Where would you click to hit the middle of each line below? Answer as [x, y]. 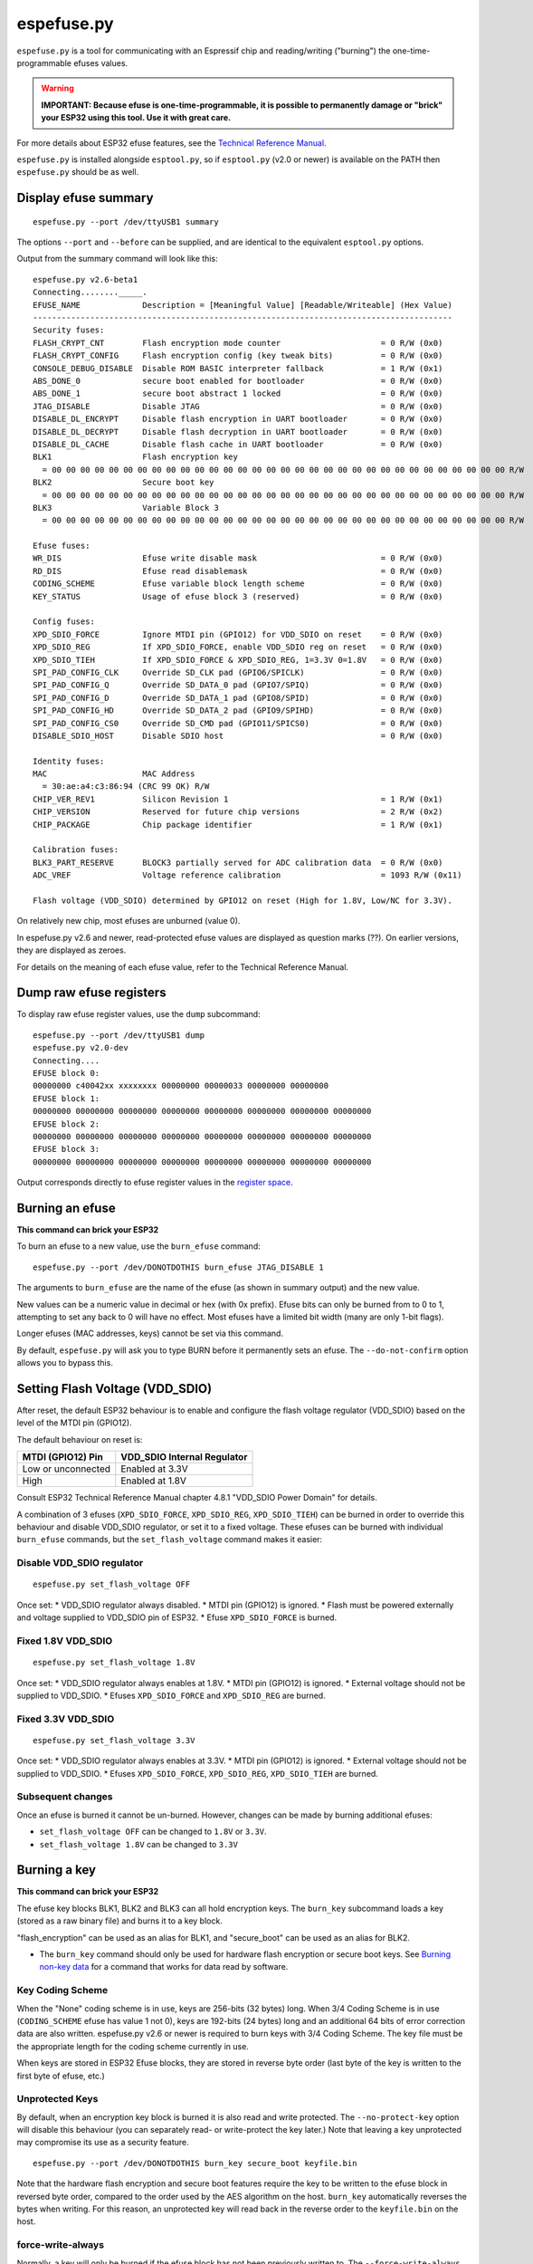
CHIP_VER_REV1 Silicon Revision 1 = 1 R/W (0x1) [238, 799]
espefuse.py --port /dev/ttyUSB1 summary [126, 221]
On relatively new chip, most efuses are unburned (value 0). [128, 921]
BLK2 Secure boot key [124, 483]
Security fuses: [69, 330]
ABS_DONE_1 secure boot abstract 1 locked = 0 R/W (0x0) [238, 393]
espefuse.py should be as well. [78, 172]
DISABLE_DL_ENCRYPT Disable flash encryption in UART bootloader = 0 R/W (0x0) [238, 419]
